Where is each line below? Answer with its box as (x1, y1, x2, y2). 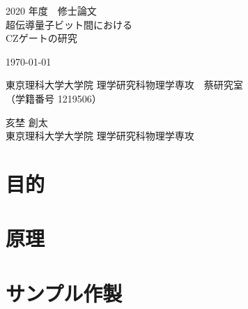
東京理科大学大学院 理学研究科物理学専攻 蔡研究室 (6, 77, 243, 92)
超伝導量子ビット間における (6, 17, 132, 31)
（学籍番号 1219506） (6, 91, 102, 105)
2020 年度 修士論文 (6, 3, 97, 17)
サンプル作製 (6, 278, 123, 307)
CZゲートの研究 (6, 31, 77, 45)
